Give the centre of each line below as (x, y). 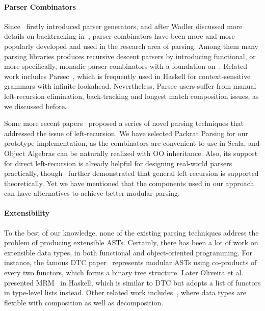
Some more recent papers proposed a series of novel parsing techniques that (124, 123)
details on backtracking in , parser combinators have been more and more (120, 36)
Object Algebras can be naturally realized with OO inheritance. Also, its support (131, 153)
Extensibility (27, 213)
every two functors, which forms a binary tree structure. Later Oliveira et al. (124, 273)
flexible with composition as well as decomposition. (84, 302)
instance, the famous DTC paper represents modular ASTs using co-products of (130, 262)
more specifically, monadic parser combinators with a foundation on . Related (126, 66)
